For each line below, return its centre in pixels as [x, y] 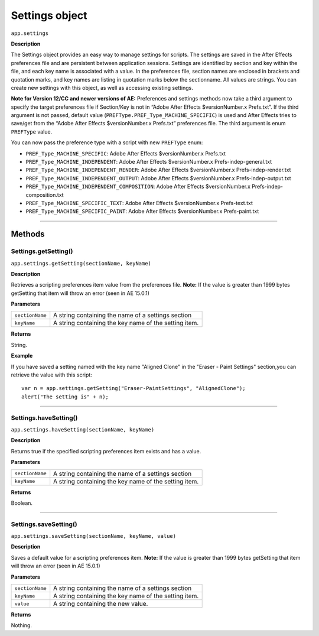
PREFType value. [32, 132]
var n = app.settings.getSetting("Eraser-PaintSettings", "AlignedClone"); [134, 388]
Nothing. [22, 625]
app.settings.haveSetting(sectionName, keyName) [83, 429]
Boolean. [22, 503]
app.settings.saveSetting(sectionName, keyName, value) [94, 536]
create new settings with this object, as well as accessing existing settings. [102, 87]
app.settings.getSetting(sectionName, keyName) [81, 263]
